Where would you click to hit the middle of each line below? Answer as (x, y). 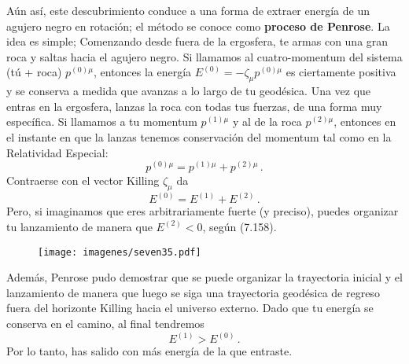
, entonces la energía (142, 72)
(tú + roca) (34, 72)
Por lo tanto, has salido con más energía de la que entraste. (149, 351)
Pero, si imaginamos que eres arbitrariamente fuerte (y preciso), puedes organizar (203, 211)
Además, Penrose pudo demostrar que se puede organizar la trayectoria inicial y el (204, 277)
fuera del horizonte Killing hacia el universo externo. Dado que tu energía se (190, 308)
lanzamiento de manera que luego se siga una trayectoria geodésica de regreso (193, 292)
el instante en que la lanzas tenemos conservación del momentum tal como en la (199, 136)
